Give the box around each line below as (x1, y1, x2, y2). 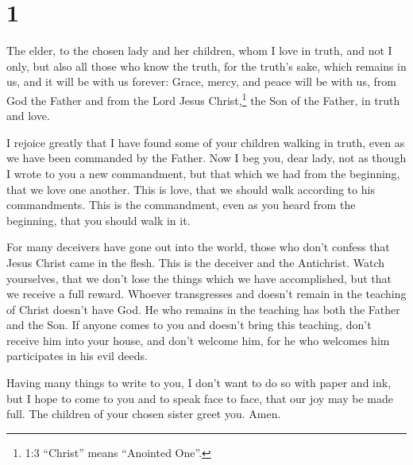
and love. (6, 107, 50, 124)
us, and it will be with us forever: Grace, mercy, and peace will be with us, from (6, 73, 396, 90)
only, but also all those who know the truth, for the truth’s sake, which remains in (6, 57, 407, 74)
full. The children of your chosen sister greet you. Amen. (6, 405, 281, 422)
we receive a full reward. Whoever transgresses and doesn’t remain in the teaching (6, 285, 407, 302)
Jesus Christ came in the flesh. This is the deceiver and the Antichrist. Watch (6, 254, 385, 270)
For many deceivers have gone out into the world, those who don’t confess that (6, 238, 390, 255)
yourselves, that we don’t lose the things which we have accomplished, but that (6, 269, 392, 286)
